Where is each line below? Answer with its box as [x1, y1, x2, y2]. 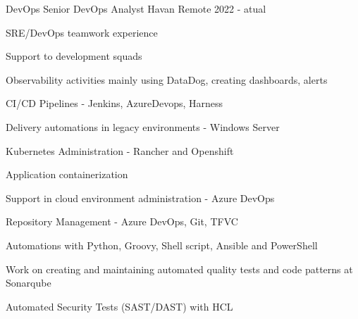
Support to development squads [6, 49, 142, 63]
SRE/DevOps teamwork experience [6, 25, 158, 39]
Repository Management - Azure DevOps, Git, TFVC [6, 214, 238, 229]
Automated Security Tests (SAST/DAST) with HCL [6, 299, 233, 313]
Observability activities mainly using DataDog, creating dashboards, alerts [6, 72, 328, 87]
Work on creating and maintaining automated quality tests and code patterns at [6, 261, 353, 276]
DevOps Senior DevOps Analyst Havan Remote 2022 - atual [6, 1, 266, 15]
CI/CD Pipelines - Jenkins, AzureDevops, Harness [6, 96, 223, 111]
